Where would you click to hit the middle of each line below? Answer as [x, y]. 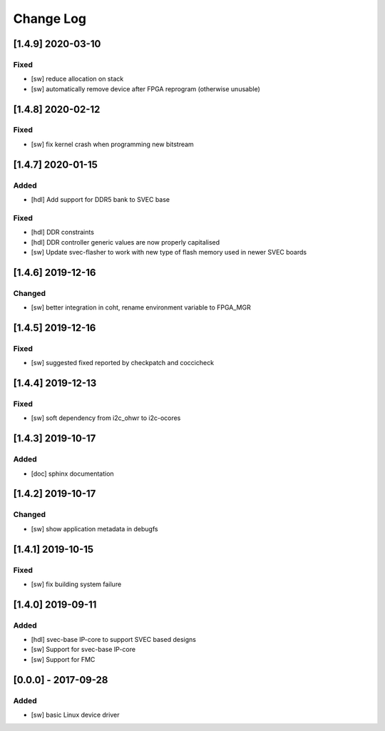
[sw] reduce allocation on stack [77, 79]
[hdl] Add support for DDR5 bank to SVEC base [101, 200]
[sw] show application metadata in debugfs [94, 528]
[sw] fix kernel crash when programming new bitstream [112, 144]
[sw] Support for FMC [63, 659]
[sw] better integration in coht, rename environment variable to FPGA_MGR [141, 307]
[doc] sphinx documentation [72, 474]
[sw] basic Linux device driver [75, 715]
